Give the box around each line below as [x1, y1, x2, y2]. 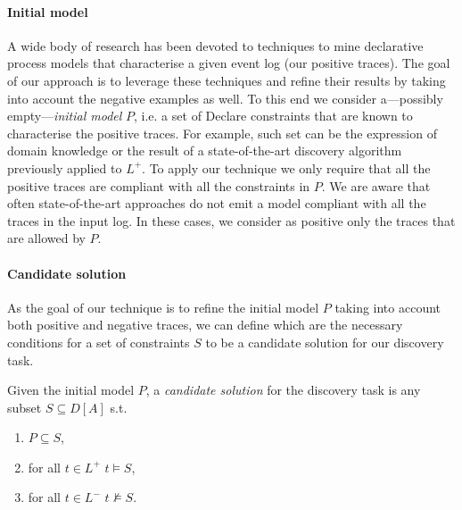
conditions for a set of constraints [7, 332, 190, 351]
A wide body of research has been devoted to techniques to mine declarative [7, 36, 424, 54]
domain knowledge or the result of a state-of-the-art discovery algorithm [7, 141, 402, 160]
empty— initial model [7, 106, 122, 125]
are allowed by [7, 229, 86, 247]
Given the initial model [7, 380, 135, 399]
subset [7, 397, 42, 416]
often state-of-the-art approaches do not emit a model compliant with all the [7, 194, 426, 213]
